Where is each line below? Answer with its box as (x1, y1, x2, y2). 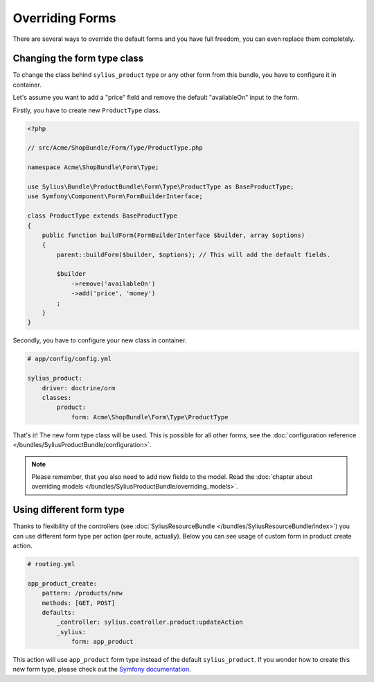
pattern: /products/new (42, 589, 123, 597)
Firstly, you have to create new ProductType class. (12, 106, 161, 114)
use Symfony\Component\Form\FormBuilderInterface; (27, 193, 204, 200)
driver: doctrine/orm (42, 384, 116, 392)
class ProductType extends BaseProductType (27, 212, 178, 220)
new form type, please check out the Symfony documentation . (12, 665, 191, 674)
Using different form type (12, 504, 125, 516)
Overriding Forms (12, 10, 116, 26)
